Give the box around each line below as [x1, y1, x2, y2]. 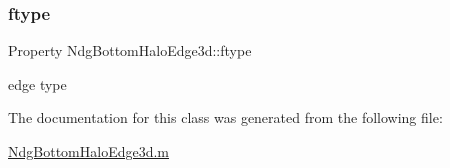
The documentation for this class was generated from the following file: [8, 107, 443, 128]
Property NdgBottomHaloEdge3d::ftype [8, 40, 252, 61]
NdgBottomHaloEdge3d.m [8, 141, 170, 161]
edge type [8, 73, 67, 94]
